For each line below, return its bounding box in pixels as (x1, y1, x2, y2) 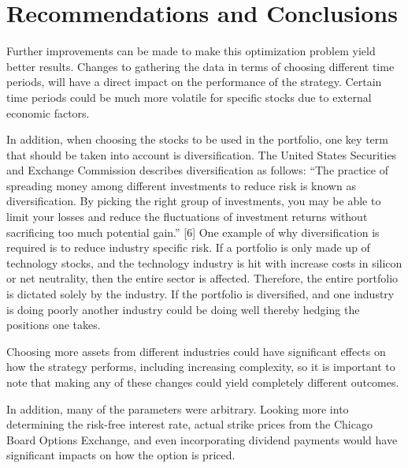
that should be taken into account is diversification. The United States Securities (6, 146, 397, 163)
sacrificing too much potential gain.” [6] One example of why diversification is (6, 223, 380, 240)
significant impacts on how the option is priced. (6, 447, 236, 463)
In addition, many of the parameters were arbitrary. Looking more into (6, 400, 349, 417)
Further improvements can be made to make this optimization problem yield (6, 43, 376, 59)
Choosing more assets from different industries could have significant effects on (6, 343, 386, 359)
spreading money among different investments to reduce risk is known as (6, 177, 356, 193)
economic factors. (6, 104, 90, 121)
